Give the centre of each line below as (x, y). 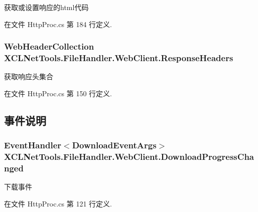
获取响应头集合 (29, 76)
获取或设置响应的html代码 (46, 7)
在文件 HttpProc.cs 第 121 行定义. (58, 203)
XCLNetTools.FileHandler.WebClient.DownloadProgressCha (129, 157)
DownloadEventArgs (114, 145)
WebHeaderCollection (49, 46)
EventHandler (33, 145)
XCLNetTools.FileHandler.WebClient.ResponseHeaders (119, 58)
